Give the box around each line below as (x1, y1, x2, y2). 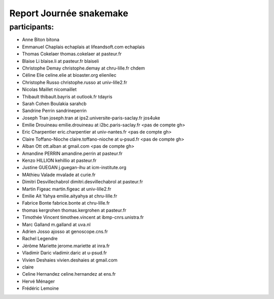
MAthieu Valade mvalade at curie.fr (22, 172, 96, 178)
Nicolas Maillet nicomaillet (22, 86, 77, 92)
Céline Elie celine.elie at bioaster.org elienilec (22, 72, 117, 78)
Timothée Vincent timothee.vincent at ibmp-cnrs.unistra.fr (22, 214, 144, 220)
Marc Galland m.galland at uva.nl (22, 221, 91, 227)
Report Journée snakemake (9, 8, 129, 19)
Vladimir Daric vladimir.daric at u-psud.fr (22, 250, 107, 256)
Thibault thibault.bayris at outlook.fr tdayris (22, 93, 113, 99)
